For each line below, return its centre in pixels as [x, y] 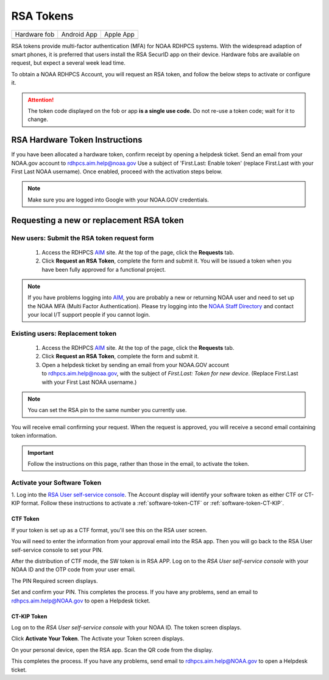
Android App [79, 34]
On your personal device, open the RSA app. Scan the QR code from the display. [112, 649]
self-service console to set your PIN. [57, 550]
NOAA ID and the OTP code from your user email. [73, 570]
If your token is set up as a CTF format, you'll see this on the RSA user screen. [109, 530]
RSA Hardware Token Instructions [77, 140]
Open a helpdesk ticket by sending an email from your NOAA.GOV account [136, 365]
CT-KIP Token [29, 616]
